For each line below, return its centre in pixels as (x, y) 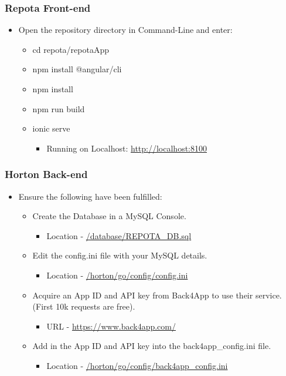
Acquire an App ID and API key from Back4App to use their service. (157, 295)
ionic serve (51, 128)
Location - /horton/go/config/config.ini (117, 275)
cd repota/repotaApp (71, 49)
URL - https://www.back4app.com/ (111, 326)
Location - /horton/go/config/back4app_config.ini (137, 365)
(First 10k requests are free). (84, 306)
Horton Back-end (46, 174)
